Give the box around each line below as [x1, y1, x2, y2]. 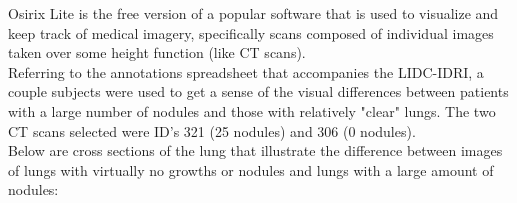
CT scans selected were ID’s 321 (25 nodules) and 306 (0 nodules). [8, 120, 416, 141]
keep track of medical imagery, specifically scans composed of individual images [8, 22, 494, 43]
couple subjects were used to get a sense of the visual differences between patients [8, 81, 509, 102]
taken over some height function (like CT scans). [8, 42, 306, 63]
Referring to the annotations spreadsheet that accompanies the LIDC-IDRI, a [8, 61, 484, 82]
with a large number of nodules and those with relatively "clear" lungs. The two [8, 100, 496, 121]
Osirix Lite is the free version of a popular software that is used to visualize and [8, 3, 499, 23]
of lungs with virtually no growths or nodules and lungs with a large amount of [8, 159, 494, 180]
